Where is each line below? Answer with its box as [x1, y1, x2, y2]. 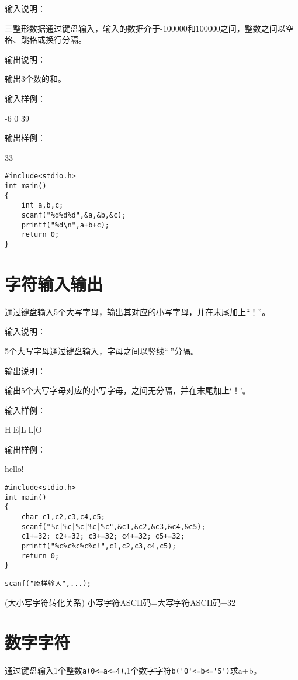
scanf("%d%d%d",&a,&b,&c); [21, 210, 126, 219]
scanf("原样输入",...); [5, 579, 91, 588]
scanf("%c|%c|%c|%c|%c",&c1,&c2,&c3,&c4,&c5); [21, 522, 206, 531]
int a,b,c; [21, 201, 64, 210]
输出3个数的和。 [5, 73, 66, 85]
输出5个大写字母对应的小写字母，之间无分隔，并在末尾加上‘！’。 [5, 384, 251, 396]
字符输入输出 [5, 271, 103, 295]
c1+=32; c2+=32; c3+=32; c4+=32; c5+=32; [21, 532, 185, 541]
